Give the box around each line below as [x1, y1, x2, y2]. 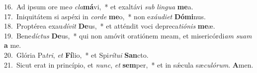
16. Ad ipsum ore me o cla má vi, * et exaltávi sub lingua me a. [4, 1, 193, 11]
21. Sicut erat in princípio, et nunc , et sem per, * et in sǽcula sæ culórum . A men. [4, 59, 254, 70]
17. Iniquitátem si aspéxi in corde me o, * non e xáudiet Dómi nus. [4, 11, 206, 21]
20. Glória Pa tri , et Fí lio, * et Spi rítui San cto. [4, 49, 149, 60]
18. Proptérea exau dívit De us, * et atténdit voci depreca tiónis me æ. [4, 21, 215, 31]
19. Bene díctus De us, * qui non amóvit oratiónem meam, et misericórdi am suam [4, 30, 252, 40]
